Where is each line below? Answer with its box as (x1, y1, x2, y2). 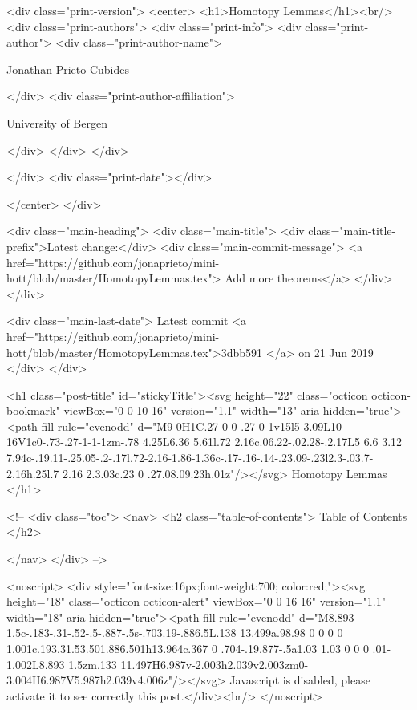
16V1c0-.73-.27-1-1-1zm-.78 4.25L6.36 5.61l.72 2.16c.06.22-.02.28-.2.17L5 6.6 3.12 (6, 433, 403, 450)
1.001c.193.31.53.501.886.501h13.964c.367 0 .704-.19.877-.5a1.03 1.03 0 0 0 (6, 640, 369, 656)
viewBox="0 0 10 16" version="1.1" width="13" (63, 402, 298, 419)
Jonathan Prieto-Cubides (6, 60, 129, 77)
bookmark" (6, 402, 60, 419)
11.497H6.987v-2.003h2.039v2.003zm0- (120, 655, 309, 672)
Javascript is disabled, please (229, 671, 370, 688)
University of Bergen (6, 114, 107, 131)
